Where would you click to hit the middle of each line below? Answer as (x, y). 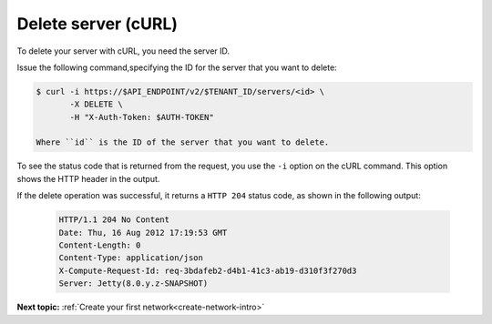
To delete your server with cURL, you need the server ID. (123, 51)
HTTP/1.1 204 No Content (114, 220)
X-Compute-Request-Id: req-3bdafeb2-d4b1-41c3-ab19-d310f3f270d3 (208, 270)
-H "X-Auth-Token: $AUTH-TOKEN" (142, 117)
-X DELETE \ (96, 104)
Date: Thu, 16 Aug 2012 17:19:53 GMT (143, 233)
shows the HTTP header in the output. (88, 178)
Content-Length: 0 (100, 245)
